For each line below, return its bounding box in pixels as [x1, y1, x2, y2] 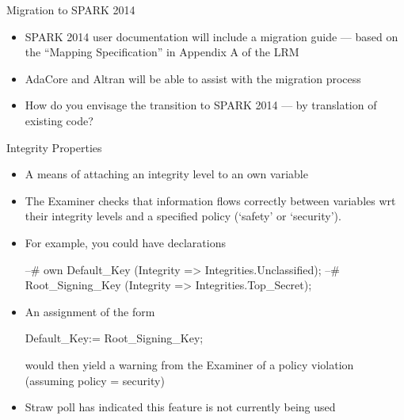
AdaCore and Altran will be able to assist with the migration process [25, 70, 361, 86]
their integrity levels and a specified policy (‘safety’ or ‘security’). [25, 208, 341, 224]
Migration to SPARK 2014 [6, 2, 135, 17]
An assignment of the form [25, 303, 155, 319]
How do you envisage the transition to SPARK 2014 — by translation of [25, 97, 377, 113]
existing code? [25, 112, 93, 128]
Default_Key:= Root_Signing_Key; [25, 330, 204, 346]
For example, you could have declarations [25, 234, 226, 250]
